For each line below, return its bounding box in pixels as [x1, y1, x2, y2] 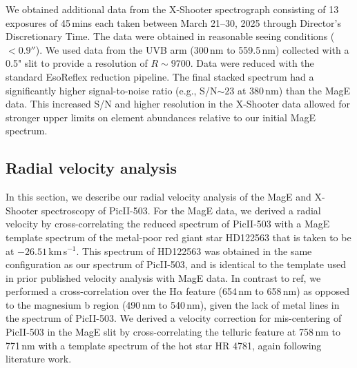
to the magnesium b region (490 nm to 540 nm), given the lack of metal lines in [6, 297, 340, 311]
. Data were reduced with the [190, 56, 314, 70]
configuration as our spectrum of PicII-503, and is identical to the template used [6, 257, 346, 272]
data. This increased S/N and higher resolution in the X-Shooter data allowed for [6, 96, 351, 111]
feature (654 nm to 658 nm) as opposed [186, 284, 349, 298]
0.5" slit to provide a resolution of [6, 56, 148, 70]
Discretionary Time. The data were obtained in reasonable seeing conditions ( [6, 29, 335, 43]
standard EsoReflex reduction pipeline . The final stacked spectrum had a [6, 69, 314, 83]
